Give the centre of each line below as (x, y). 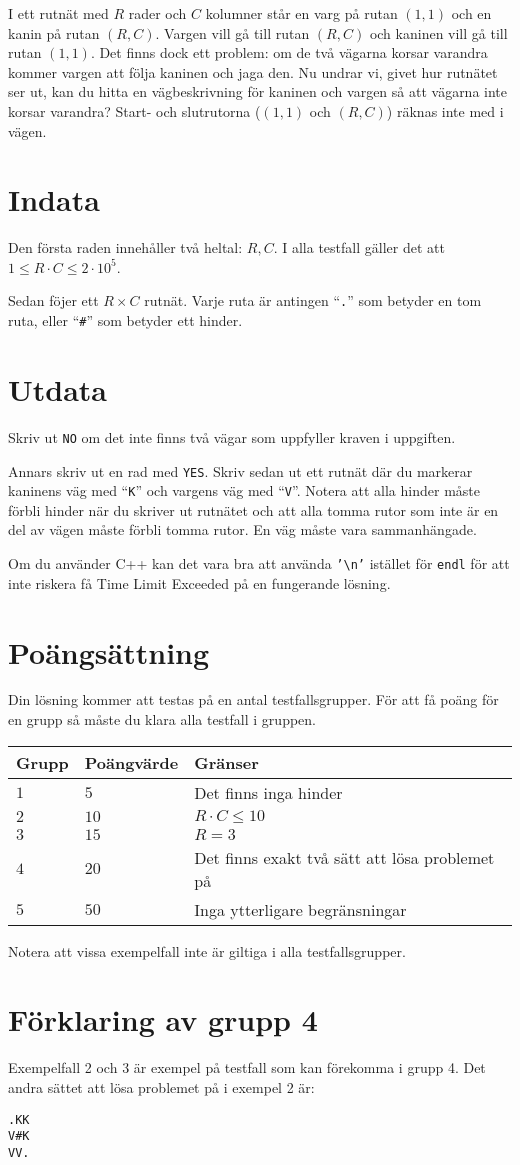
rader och (157, 13)
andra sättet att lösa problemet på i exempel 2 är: (161, 1086)
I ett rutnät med (58, 13)
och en (471, 13)
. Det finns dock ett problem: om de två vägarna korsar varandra (289, 52)
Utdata (58, 388)
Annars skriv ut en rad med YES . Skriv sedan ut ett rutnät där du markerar (240, 470)
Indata (54, 199)
